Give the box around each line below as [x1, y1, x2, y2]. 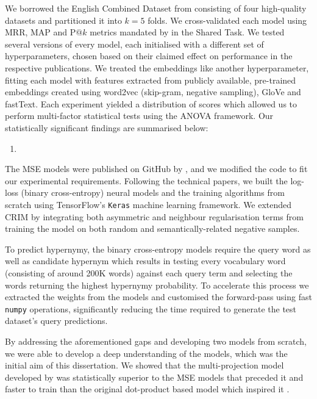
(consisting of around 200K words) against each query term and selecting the [5, 266, 293, 279]
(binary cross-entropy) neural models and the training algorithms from [21, 186, 285, 199]
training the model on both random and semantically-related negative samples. [5, 222, 300, 235]
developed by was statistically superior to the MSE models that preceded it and [5, 370, 304, 383]
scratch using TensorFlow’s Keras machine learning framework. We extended [5, 198, 292, 210]
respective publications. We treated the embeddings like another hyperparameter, [5, 61, 309, 74]
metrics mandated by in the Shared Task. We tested [90, 26, 285, 38]
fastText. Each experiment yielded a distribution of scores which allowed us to [5, 97, 297, 110]
